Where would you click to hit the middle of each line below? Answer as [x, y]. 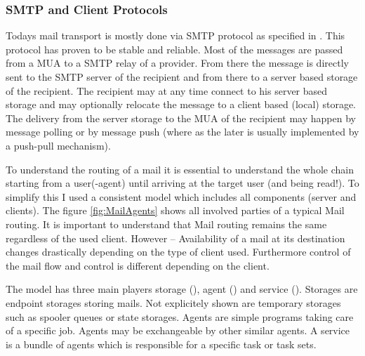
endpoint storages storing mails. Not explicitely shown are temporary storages [173, 302]
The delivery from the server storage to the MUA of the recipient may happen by [181, 118]
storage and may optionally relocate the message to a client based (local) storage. [181, 104]
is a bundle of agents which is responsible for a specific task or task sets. [161, 344]
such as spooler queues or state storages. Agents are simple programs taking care [180, 316]
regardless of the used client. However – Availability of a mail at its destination [175, 238]
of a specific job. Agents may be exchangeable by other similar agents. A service [178, 330]
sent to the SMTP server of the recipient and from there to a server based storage [182, 77]
